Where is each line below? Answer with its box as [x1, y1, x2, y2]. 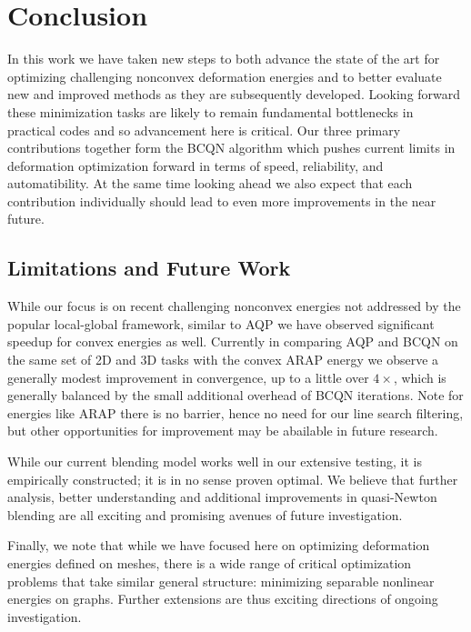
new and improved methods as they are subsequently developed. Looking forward [7, 85, 461, 104]
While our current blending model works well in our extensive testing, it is [7, 452, 422, 471]
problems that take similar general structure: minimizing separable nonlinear [7, 571, 435, 590]
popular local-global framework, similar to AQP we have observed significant [7, 314, 435, 333]
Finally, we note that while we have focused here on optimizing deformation [7, 536, 430, 555]
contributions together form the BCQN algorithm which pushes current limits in [7, 138, 456, 157]
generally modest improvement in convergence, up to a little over [7, 367, 369, 386]
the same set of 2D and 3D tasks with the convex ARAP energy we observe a [7, 350, 439, 369]
